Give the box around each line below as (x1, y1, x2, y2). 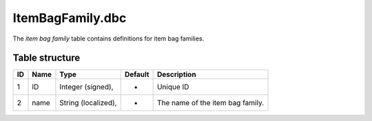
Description (156, 69, 196, 79)
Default (124, 69, 149, 79)
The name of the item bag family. (156, 98, 265, 108)
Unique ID (156, 82, 189, 92)
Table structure (12, 52, 81, 64)
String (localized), (59, 98, 117, 108)
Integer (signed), (59, 82, 114, 92)
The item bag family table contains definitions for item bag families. (12, 34, 205, 43)
